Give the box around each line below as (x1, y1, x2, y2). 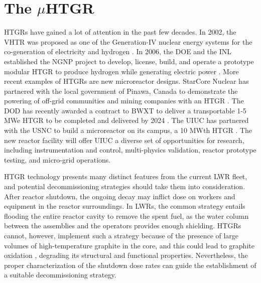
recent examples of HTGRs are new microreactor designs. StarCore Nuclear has (4, 76, 249, 86)
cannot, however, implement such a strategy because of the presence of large (4, 230, 239, 240)
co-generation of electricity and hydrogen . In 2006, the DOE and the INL (4, 46, 231, 57)
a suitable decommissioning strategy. (4, 269, 116, 280)
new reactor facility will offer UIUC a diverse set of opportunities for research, (4, 134, 244, 145)
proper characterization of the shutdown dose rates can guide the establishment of (4, 259, 256, 270)
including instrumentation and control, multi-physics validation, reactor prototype (4, 145, 256, 155)
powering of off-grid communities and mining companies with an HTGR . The (4, 95, 244, 106)
